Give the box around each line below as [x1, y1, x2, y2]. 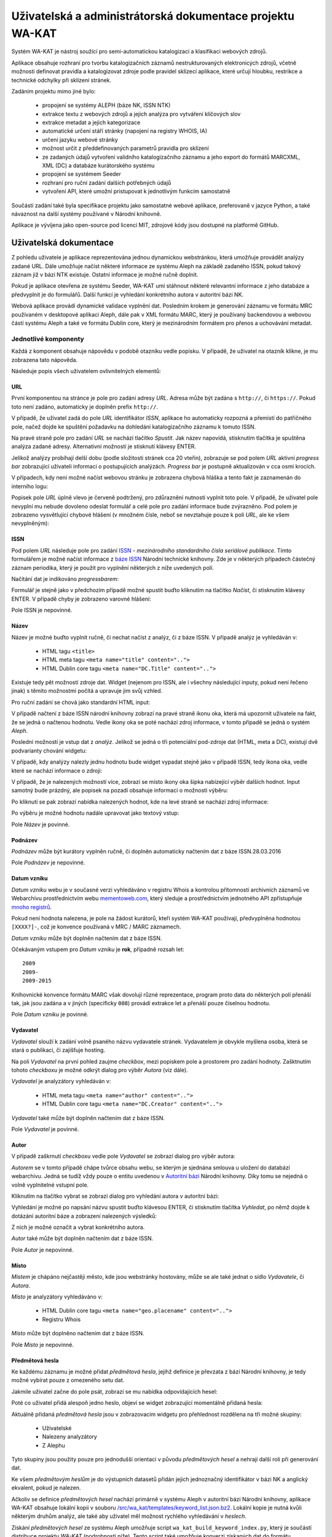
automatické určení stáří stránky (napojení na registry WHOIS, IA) [42, 127, 208, 135]
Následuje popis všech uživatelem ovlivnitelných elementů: [11, 367, 161, 374]
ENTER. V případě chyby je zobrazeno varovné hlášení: [11, 595, 151, 603]
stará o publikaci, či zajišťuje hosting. [11, 1046, 106, 1054]
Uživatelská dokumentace [11, 237, 114, 248]
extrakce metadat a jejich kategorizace [42, 119, 141, 126]
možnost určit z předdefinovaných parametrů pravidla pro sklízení [42, 144, 209, 152]
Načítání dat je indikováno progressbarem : [11, 575, 119, 582]
